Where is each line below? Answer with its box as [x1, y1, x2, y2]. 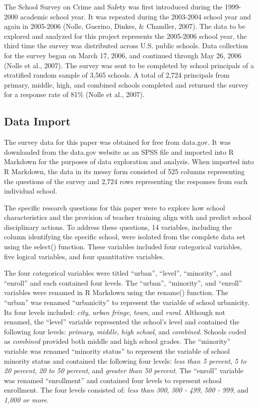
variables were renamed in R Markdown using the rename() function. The [4, 287, 228, 298]
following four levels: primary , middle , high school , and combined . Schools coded [4, 326, 247, 336]
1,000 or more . [4, 394, 49, 405]
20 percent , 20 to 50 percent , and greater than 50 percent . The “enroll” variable [4, 365, 244, 376]
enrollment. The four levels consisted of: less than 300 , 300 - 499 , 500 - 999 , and [4, 385, 249, 395]
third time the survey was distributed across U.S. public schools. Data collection [4, 40, 248, 51]
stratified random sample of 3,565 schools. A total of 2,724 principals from [4, 70, 230, 80]
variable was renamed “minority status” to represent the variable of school [4, 346, 230, 356]
